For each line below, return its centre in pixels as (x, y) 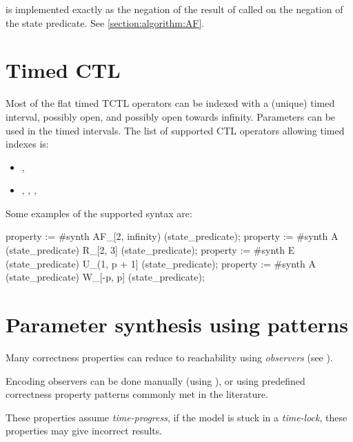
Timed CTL (63, 70)
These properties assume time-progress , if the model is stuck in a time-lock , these (176, 417)
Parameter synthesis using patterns (177, 324)
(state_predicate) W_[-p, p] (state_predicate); (105, 277)
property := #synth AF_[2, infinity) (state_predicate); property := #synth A (172, 236)
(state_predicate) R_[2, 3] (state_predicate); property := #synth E (150, 250)
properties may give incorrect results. (84, 431)
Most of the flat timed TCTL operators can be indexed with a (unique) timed (170, 103)
